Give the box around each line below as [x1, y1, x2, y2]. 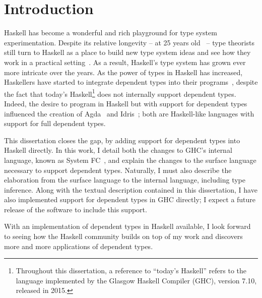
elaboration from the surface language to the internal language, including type [4, 174, 246, 185]
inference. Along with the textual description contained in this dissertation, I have [4, 184, 257, 195]
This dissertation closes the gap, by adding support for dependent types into [4, 135, 240, 145]
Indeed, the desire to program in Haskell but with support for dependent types [4, 98, 247, 108]
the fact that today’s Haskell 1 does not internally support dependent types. [4, 87, 236, 99]
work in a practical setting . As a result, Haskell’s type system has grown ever [4, 56, 246, 67]
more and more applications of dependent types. [4, 241, 153, 251]
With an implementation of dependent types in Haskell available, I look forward [4, 221, 251, 231]
